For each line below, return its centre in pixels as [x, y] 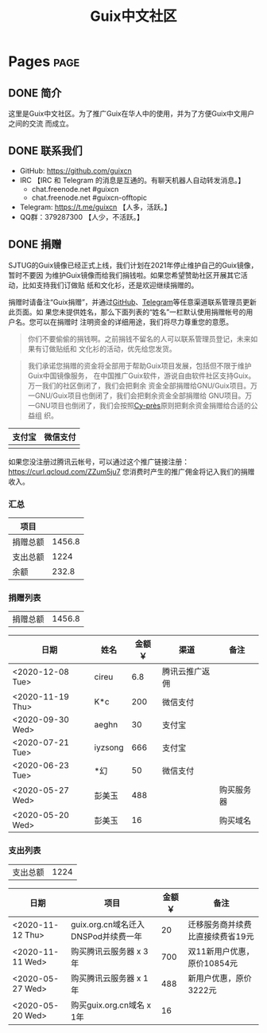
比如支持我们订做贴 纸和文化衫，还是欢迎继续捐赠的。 [110, 285]
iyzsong [109, 747]
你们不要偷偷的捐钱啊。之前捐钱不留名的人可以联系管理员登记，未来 [139, 338]
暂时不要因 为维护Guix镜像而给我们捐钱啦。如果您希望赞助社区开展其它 [124, 275]
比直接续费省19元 [221, 936]
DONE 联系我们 [46, 151]
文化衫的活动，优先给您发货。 [127, 349]
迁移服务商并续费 [220, 924]
